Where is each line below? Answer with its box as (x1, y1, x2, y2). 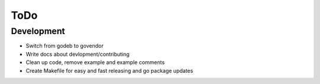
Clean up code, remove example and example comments (25, 59, 165, 66)
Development (11, 26, 65, 36)
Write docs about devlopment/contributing (25, 51, 130, 58)
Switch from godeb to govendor (25, 42, 104, 49)
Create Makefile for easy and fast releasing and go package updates (25, 67, 194, 74)
